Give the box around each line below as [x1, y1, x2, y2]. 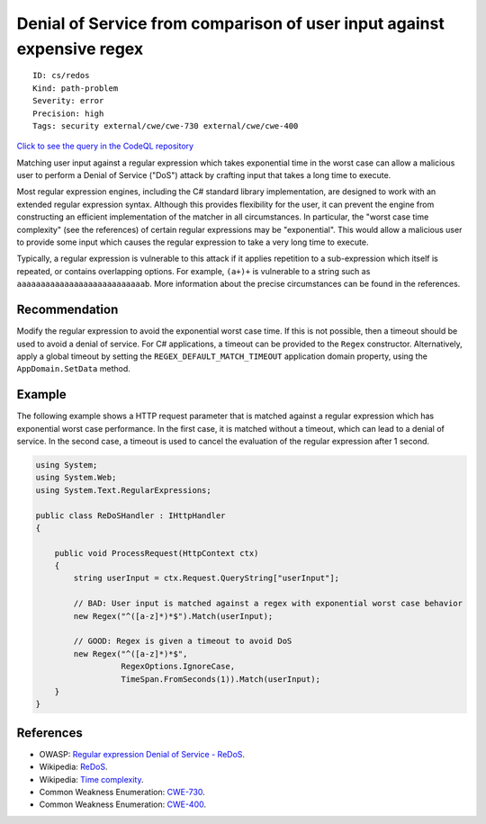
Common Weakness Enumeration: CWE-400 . [39, 799, 207, 810]
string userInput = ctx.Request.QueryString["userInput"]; [73, 573, 340, 584]
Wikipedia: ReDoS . [39, 761, 108, 773]
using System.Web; [35, 472, 117, 483]
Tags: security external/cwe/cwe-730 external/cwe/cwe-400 [32, 121, 299, 130]
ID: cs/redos [32, 70, 90, 81]
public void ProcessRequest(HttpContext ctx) [54, 548, 259, 558]
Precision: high [32, 108, 104, 119]
